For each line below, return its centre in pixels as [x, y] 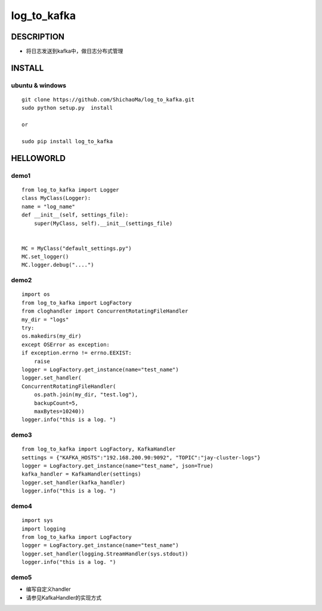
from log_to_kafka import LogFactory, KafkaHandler [99, 449]
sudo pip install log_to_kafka [67, 141]
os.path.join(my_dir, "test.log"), [86, 395]
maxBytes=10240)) [59, 411]
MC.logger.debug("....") [58, 265]
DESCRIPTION [38, 37]
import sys [38, 520]
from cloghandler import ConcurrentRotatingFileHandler [105, 311]
